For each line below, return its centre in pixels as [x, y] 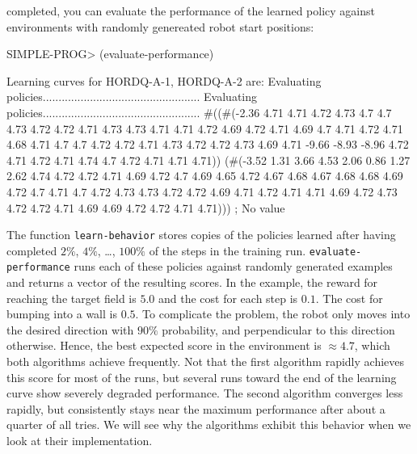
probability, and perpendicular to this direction [278, 329]
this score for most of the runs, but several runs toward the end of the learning [202, 377]
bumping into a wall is [62, 314]
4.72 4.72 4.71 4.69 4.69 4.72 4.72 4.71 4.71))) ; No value [146, 207]
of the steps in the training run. [227, 250]
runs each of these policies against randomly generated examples [233, 266]
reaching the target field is [72, 298]
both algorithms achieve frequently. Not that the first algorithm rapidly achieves [206, 362]
